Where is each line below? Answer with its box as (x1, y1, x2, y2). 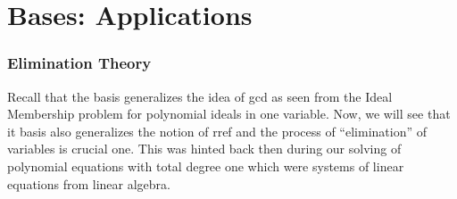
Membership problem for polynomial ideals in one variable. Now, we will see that (7, 104, 451, 123)
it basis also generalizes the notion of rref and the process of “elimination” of (7, 121, 427, 140)
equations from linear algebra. (7, 174, 170, 193)
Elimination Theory (7, 52, 152, 74)
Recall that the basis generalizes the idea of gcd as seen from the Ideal (7, 87, 393, 105)
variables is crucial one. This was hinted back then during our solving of (7, 139, 402, 158)
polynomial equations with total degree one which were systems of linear (7, 156, 404, 175)
